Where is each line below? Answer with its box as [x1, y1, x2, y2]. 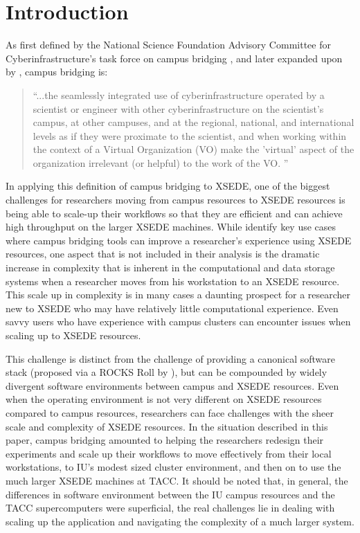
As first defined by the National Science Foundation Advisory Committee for [6, 37, 331, 52]
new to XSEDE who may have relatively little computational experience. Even [6, 300, 339, 315]
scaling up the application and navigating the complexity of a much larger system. [6, 514, 354, 528]
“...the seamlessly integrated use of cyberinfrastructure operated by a [33, 87, 325, 102]
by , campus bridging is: [6, 64, 108, 79]
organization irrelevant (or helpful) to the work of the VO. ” [33, 155, 289, 170]
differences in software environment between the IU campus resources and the [6, 487, 335, 501]
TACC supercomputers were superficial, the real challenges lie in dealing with [6, 500, 335, 515]
